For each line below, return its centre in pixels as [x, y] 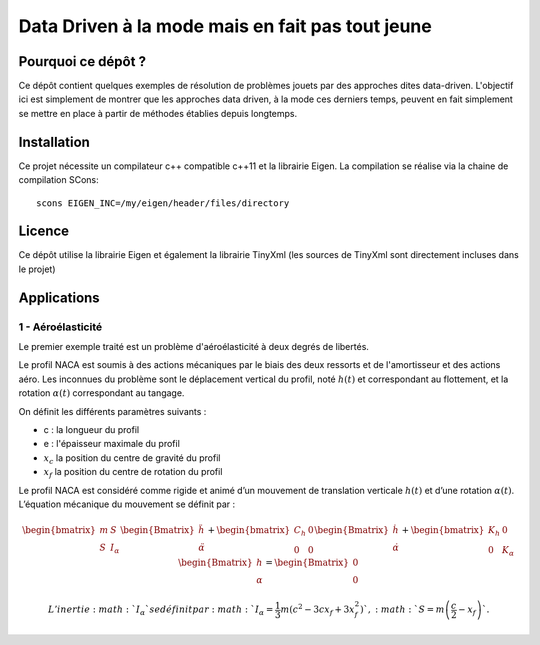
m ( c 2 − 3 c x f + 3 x [317, 609]
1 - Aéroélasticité [60, 327]
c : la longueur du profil [91, 429]
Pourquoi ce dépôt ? [82, 61]
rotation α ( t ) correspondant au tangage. [101, 393]
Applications [59, 297]
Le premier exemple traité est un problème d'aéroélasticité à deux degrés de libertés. [194, 346]
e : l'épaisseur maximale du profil [111, 444]
